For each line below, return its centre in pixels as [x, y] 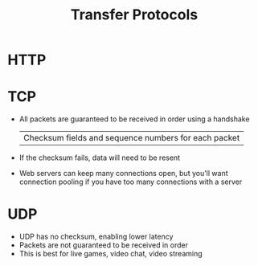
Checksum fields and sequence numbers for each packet [131, 138]
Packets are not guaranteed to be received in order [103, 245]
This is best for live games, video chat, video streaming [111, 254]
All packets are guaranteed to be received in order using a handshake [134, 119]
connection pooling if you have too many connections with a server [131, 182]
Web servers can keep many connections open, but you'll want [123, 174]
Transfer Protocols [134, 15]
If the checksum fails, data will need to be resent [100, 158]
